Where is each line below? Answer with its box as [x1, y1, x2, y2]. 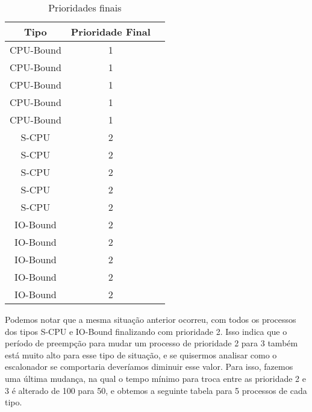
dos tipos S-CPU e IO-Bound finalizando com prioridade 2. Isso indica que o [5, 325, 287, 337]
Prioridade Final [70, 25, 151, 39]
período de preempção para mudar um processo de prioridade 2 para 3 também [5, 337, 298, 349]
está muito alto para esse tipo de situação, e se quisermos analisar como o [5, 348, 277, 361]
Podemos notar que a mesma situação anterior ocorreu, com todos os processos [5, 313, 296, 325]
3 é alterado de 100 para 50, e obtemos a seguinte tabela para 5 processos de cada [5, 384, 307, 396]
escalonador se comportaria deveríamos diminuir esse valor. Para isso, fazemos [5, 360, 293, 373]
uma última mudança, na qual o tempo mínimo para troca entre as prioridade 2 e [5, 372, 306, 384]
